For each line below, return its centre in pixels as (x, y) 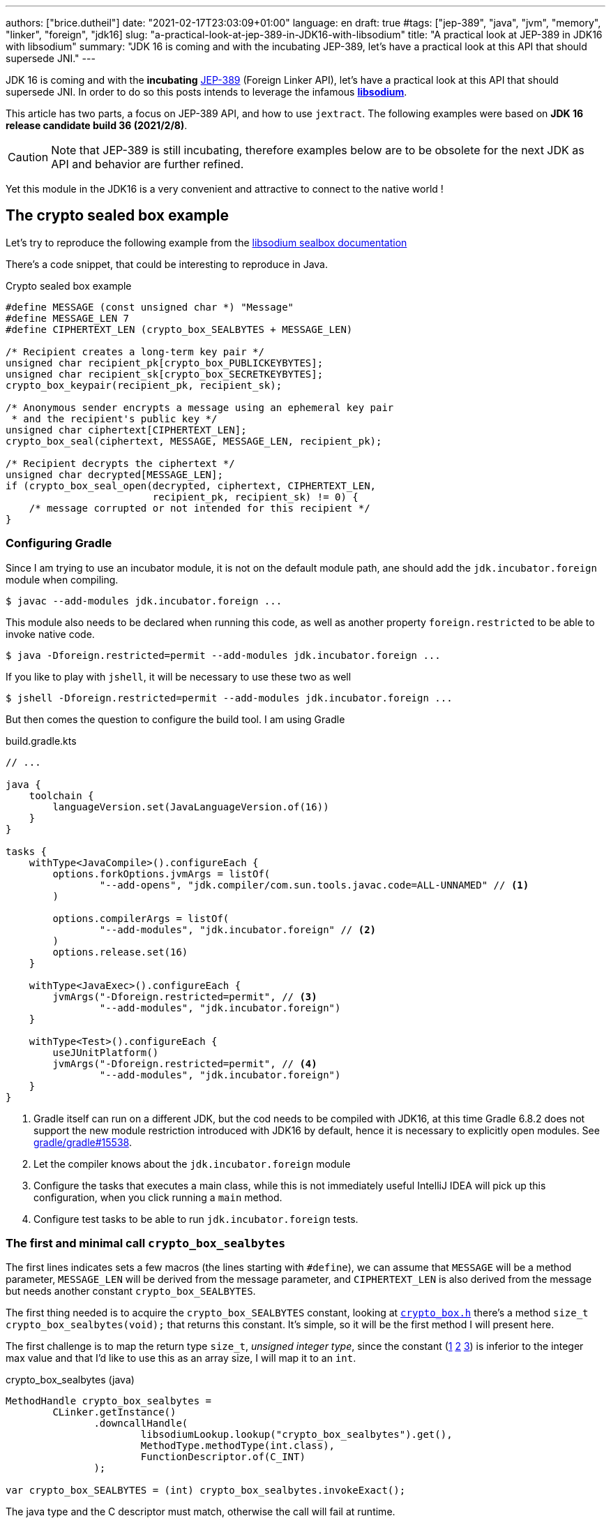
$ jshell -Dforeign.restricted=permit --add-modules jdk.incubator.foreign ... (229, 698)
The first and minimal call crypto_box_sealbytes (146, 1243)
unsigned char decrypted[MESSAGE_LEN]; (114, 474)
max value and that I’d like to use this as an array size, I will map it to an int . (181, 1358)
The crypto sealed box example (117, 216)
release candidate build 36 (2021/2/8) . (97, 125)
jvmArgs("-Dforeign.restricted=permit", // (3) (185, 996)
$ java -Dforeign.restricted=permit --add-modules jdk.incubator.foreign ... (223, 655)
